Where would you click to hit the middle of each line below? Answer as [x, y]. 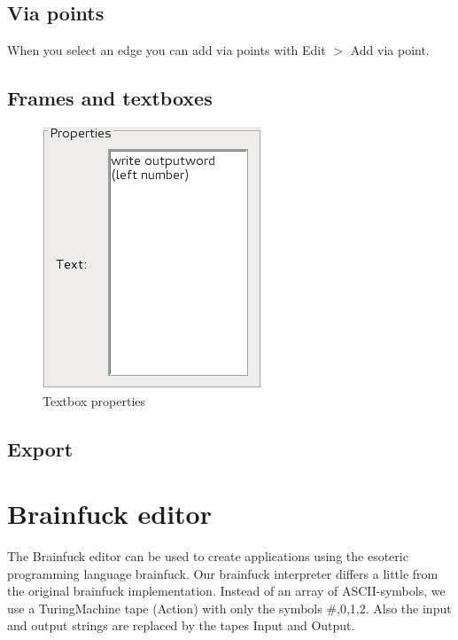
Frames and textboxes [110, 98]
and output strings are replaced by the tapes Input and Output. [181, 625]
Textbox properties [94, 400]
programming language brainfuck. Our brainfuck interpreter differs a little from [223, 573]
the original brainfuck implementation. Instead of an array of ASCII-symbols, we [226, 591]
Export [40, 448]
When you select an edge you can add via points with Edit [167, 50]
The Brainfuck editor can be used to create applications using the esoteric [208, 556]
